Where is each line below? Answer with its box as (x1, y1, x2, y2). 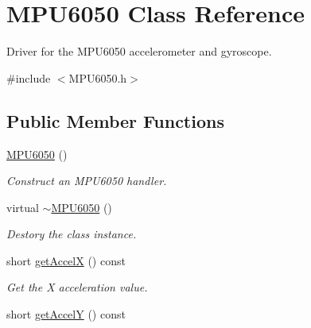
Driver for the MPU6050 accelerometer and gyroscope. (6, 43, 272, 60)
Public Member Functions (6, 108, 224, 133)
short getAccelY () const (6, 306, 126, 322)
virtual (6, 199, 39, 215)
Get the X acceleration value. (6, 279, 148, 295)
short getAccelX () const (6, 252, 126, 268)
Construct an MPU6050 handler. (6, 172, 167, 189)
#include (6, 69, 51, 86)
